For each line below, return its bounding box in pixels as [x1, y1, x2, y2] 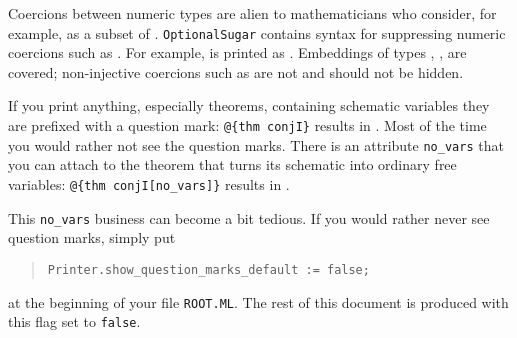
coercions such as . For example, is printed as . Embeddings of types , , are [8, 42, 467, 63]
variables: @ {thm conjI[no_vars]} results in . [8, 173, 290, 194]
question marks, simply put [8, 227, 176, 248]
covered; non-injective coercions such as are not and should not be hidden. [8, 61, 464, 82]
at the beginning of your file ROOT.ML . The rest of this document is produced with [8, 291, 509, 312]
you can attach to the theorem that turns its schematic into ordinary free [8, 154, 457, 175]
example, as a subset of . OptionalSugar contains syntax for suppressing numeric [8, 22, 506, 43]
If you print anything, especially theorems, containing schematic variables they [8, 95, 490, 116]
